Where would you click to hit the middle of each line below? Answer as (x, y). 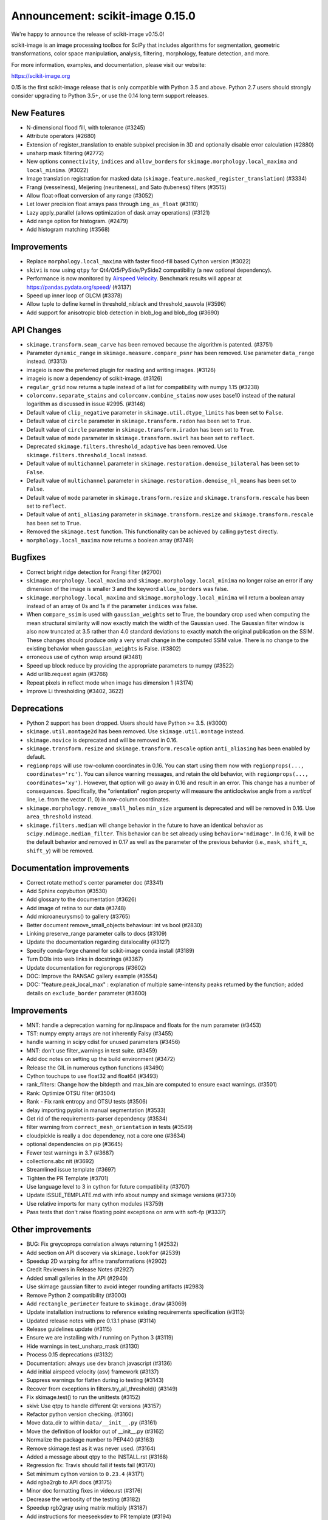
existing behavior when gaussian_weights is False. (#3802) (104, 649)
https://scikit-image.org (41, 76)
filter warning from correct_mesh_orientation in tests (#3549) (110, 1127)
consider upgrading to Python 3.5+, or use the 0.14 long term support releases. (110, 95)
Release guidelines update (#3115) (69, 1329)
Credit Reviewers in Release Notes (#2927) (80, 1270)
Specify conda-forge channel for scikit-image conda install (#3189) (110, 950)
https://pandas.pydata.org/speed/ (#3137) (79, 287)
